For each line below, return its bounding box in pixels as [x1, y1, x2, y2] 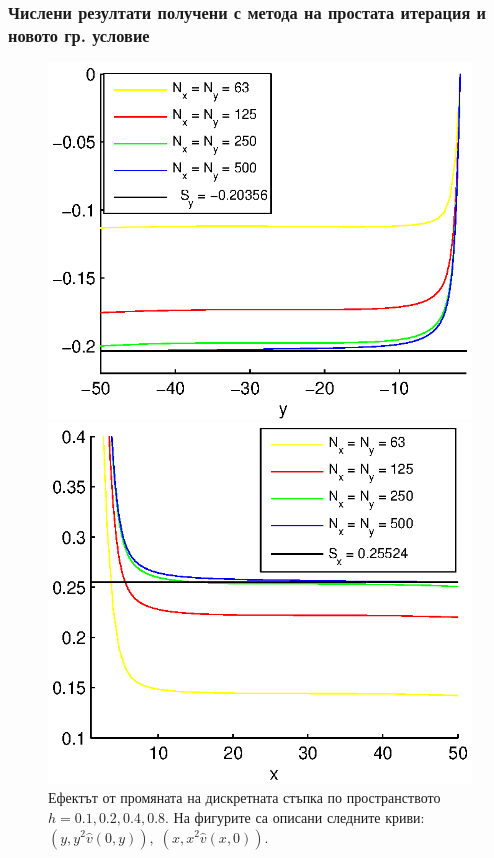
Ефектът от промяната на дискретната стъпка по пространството [48, 787, 441, 808]
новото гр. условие [8, 22, 150, 47]
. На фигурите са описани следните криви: [165, 806, 425, 827]
